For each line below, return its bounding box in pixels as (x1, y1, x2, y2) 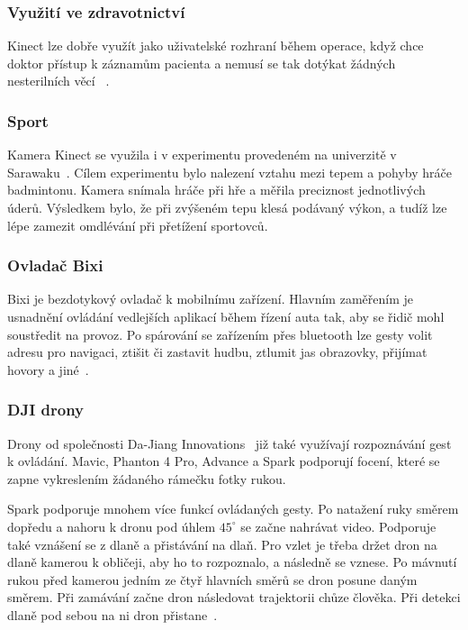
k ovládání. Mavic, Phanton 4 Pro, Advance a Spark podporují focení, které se (7, 452, 440, 470)
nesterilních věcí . (7, 71, 110, 90)
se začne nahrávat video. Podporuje (240, 516, 436, 535)
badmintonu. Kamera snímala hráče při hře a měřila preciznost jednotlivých (7, 180, 426, 199)
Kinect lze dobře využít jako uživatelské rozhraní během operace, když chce (7, 36, 424, 55)
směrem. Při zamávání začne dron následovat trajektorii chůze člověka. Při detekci (7, 588, 461, 607)
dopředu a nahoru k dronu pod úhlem (7, 516, 216, 535)
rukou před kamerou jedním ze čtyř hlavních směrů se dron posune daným (7, 570, 418, 589)
